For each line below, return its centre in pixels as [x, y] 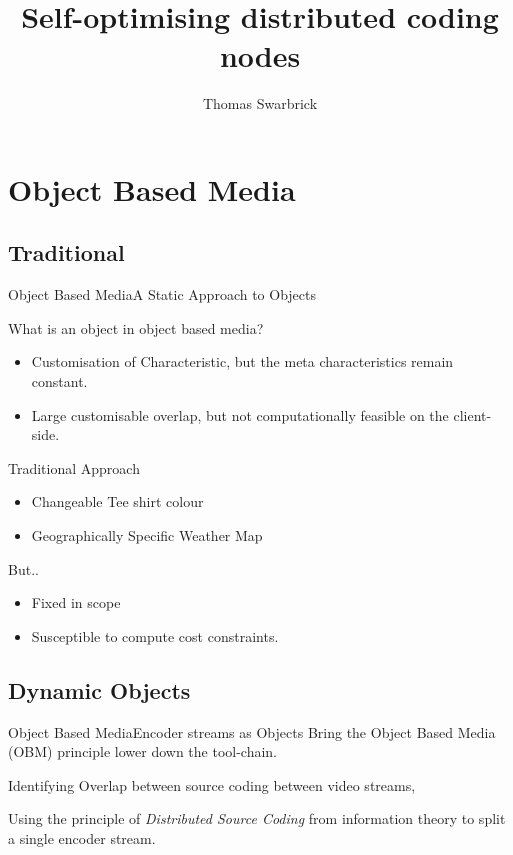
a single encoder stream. [82, 838]
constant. [59, 381]
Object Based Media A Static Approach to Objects [162, 294]
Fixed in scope [76, 602]
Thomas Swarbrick [260, 103]
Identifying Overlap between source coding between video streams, [212, 784]
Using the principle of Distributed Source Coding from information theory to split [257, 818]
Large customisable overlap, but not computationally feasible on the [240, 414]
